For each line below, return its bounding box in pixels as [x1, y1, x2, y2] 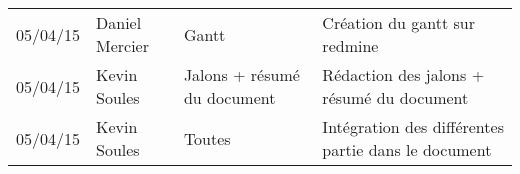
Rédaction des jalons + [322, 63, 485, 86]
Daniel [96, 11, 142, 34]
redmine [322, 34, 379, 57]
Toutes [183, 126, 231, 150]
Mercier [96, 34, 149, 57]
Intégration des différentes [322, 115, 504, 138]
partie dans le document [322, 138, 492, 161]
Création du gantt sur [322, 11, 475, 34]
